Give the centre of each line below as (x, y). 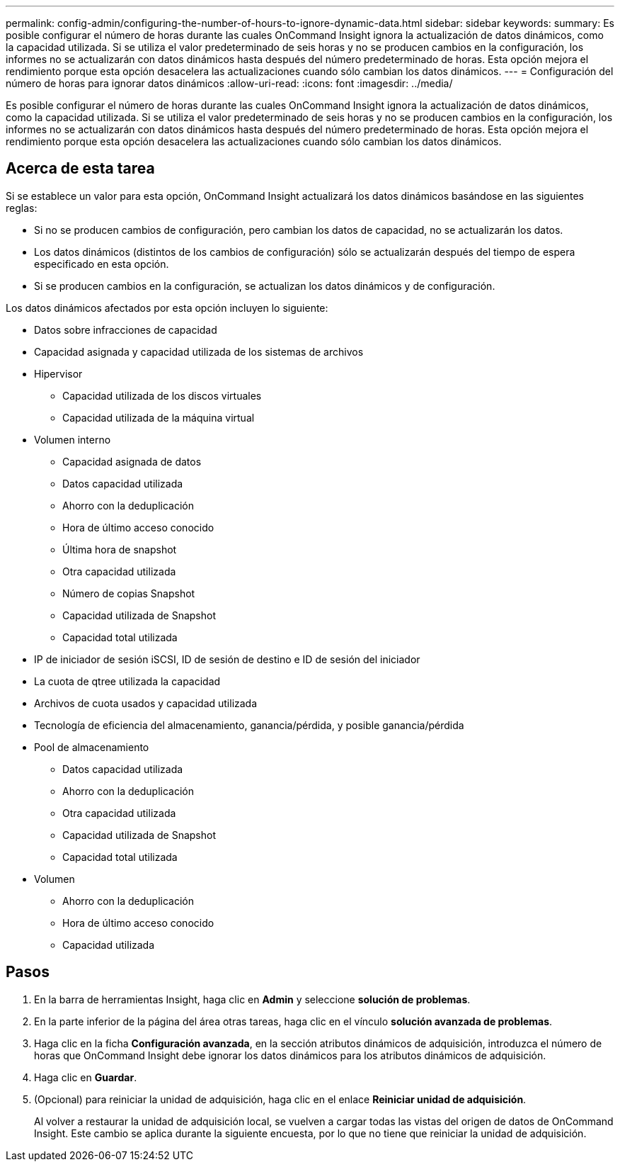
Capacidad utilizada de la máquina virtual (159, 417)
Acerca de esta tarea (80, 169)
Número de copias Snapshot (129, 593)
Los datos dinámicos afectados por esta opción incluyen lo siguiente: (167, 308)
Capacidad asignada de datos (132, 461)
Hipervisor (58, 373)
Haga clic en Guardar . (86, 1077)
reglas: (22, 208)
